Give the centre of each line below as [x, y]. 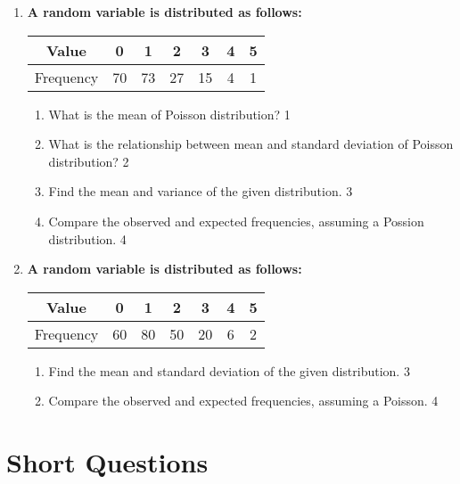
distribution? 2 [89, 161]
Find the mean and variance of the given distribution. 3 [201, 191]
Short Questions [107, 462]
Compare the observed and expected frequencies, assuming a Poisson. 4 [243, 401]
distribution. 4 [87, 238]
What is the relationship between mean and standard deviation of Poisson [251, 144]
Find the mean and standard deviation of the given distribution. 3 [229, 370]
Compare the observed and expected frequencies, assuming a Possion [236, 221]
